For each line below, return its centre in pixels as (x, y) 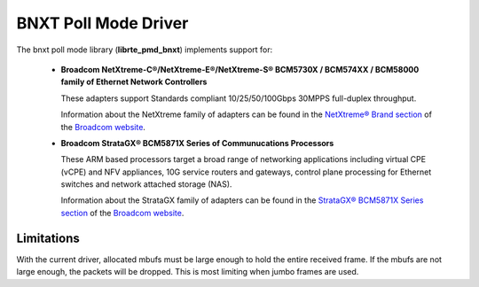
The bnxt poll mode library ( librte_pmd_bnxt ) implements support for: (145, 50)
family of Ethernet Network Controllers (134, 82)
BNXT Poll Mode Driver (102, 23)
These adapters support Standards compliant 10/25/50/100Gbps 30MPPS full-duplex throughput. (239, 98)
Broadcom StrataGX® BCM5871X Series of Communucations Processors (197, 143)
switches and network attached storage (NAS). (146, 184)
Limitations (48, 238)
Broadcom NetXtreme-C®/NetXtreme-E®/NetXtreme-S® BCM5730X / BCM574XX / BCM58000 (240, 69)
